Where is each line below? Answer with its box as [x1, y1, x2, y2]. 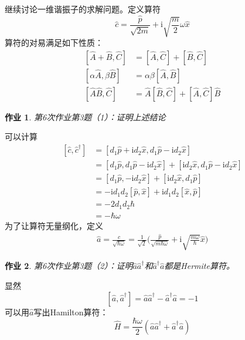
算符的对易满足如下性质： [5, 36, 103, 49]
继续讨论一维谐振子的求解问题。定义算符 [5, 3, 161, 15]
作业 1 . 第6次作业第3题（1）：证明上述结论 [5, 110, 166, 123]
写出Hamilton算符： [33, 305, 108, 318]
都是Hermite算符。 [164, 260, 234, 272]
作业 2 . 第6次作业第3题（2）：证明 [5, 260, 133, 272]
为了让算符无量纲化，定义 [5, 219, 103, 231]
